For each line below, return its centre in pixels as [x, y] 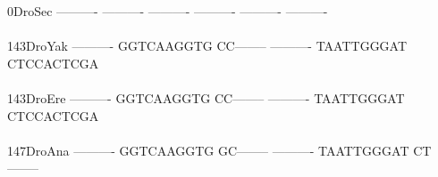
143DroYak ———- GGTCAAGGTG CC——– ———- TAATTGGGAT [207, 46]
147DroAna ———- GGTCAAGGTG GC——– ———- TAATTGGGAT [208, 150]
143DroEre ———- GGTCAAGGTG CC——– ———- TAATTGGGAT [206, 97]
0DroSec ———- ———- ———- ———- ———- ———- [168, 11]
